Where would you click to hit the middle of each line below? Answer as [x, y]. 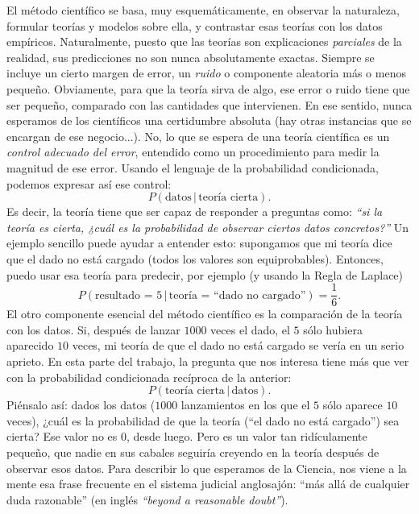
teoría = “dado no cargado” [237, 295]
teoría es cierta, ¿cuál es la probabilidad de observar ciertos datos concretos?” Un [208, 227]
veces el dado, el [250, 329]
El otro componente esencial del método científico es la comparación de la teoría [205, 314]
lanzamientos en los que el [245, 405]
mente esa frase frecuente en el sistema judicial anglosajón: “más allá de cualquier [208, 484]
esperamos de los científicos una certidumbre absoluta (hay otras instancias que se [209, 120]
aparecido [30, 345]
